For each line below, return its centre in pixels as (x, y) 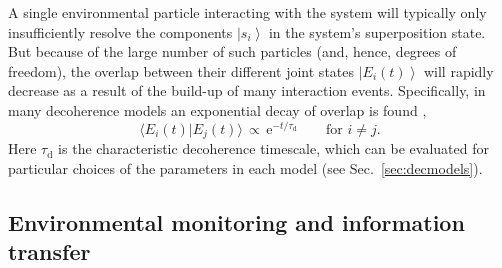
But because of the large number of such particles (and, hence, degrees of (232, 51)
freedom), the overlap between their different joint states (181, 70)
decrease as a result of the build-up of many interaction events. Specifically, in (247, 90)
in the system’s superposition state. (377, 31)
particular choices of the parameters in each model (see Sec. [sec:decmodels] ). (245, 167)
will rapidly (458, 70)
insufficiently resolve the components (120, 31)
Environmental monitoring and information (236, 221)
